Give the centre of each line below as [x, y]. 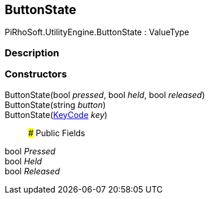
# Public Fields [57, 133]
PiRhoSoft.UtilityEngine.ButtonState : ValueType [97, 32]
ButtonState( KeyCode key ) [56, 114]
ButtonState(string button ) [55, 104]
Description [32, 53]
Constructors [36, 74]
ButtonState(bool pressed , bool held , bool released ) [105, 95]
